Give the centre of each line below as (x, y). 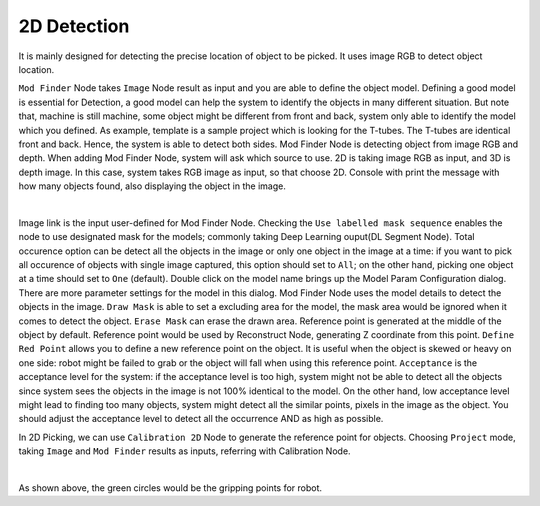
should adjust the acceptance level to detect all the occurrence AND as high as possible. (201, 419)
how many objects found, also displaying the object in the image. (152, 186)
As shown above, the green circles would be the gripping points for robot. (170, 487)
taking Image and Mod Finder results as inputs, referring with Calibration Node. (184, 451)
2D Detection (74, 26)
